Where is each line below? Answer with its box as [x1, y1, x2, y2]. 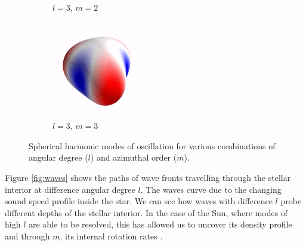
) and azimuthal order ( [90, 151, 177, 164]
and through [5, 229, 50, 242]
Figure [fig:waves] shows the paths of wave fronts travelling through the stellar [5, 171, 291, 183]
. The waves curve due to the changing [140, 183, 282, 195]
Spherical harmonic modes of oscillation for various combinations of [29, 139, 276, 152]
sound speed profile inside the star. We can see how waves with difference [5, 195, 273, 207]
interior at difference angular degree [5, 183, 135, 195]
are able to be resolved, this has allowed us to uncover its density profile [28, 218, 292, 230]
